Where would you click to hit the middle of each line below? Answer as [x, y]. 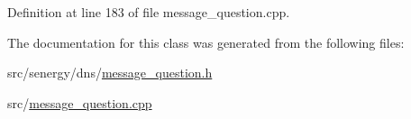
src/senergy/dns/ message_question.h [110, 73]
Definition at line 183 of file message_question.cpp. [149, 12]
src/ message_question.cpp [80, 102]
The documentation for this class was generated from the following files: [206, 42]
